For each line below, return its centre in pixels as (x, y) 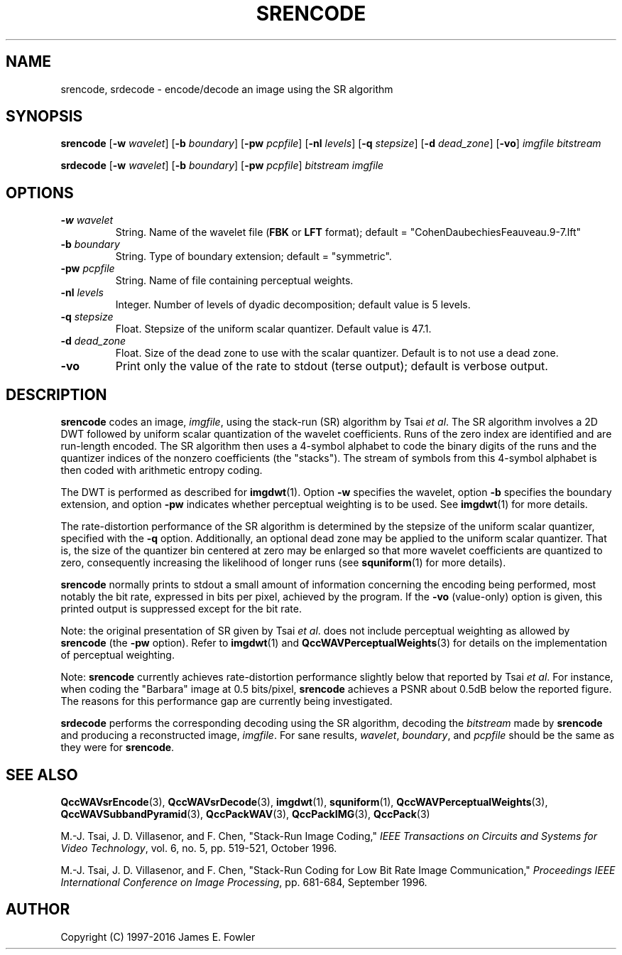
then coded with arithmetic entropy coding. (162, 470)
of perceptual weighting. (118, 655)
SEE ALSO (42, 775)
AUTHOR (38, 910)
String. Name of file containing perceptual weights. (234, 281)
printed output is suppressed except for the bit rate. (181, 609)
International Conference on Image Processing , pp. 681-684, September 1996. (244, 882)
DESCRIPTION (56, 394)
